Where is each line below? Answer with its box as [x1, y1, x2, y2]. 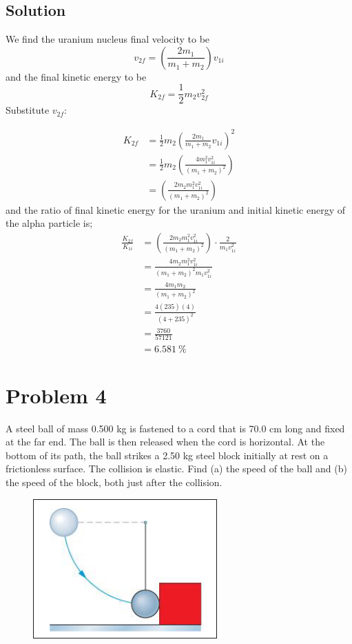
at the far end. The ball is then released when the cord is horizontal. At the [6, 434, 325, 449]
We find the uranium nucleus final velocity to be [6, 32, 210, 46]
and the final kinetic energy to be [6, 69, 147, 83]
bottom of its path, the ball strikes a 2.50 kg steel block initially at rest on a [6, 447, 329, 462]
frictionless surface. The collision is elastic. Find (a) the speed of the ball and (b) [6, 461, 347, 476]
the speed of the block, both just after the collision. [6, 475, 222, 490]
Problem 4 [6, 381, 107, 409]
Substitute [6, 103, 50, 117]
